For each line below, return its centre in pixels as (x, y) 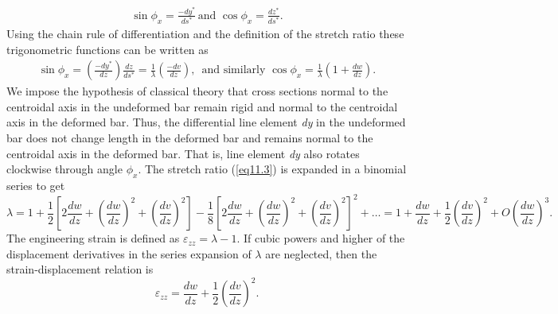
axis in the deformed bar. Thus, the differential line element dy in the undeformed (206, 122)
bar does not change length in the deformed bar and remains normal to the (190, 138)
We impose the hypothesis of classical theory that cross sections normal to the (197, 91)
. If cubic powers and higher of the (321, 238)
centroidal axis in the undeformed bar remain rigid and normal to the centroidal (202, 106)
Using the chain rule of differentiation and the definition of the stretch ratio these (205, 34)
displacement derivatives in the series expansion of (129, 253)
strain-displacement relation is (80, 269)
